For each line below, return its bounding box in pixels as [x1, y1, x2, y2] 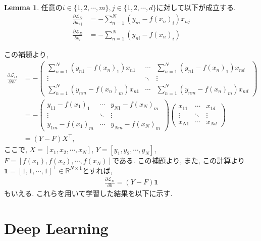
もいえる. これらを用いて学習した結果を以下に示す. [4, 188, 173, 199]
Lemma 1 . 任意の [4, 2, 63, 12]
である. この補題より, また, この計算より [112, 155, 245, 166]
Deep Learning [4, 218, 109, 238]
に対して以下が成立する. [156, 2, 236, 12]
